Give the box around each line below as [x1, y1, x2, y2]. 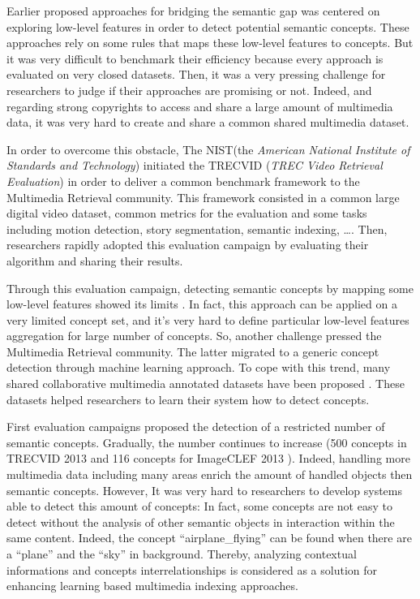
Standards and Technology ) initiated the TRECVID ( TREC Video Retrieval [6, 157, 383, 174]
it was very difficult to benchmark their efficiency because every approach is [6, 50, 384, 67]
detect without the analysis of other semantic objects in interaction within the [6, 513, 395, 530]
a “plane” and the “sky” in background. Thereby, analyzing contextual [6, 545, 357, 562]
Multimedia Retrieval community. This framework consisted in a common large [6, 188, 400, 205]
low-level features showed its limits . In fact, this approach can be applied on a [6, 295, 397, 312]
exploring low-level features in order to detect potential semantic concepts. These [6, 18, 409, 35]
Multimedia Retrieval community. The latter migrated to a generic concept [6, 343, 379, 360]
